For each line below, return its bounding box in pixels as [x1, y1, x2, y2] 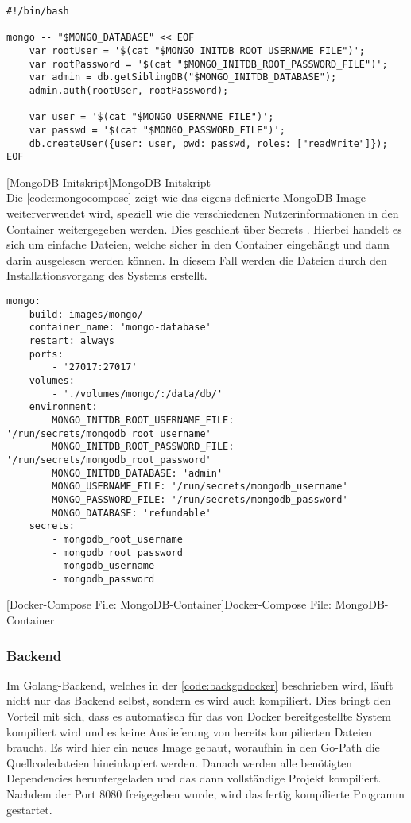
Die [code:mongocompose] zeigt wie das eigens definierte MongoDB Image [6, 189, 366, 206]
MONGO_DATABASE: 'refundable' [52, 507, 211, 519]
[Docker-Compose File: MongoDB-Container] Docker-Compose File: [6, 596, 332, 612]
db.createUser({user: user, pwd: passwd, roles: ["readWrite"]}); [29, 137, 388, 149]
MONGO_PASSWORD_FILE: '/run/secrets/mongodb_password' [52, 493, 348, 505]
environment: [29, 401, 98, 413]
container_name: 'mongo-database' [29, 322, 211, 334]
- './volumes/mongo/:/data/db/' [52, 388, 223, 400]
